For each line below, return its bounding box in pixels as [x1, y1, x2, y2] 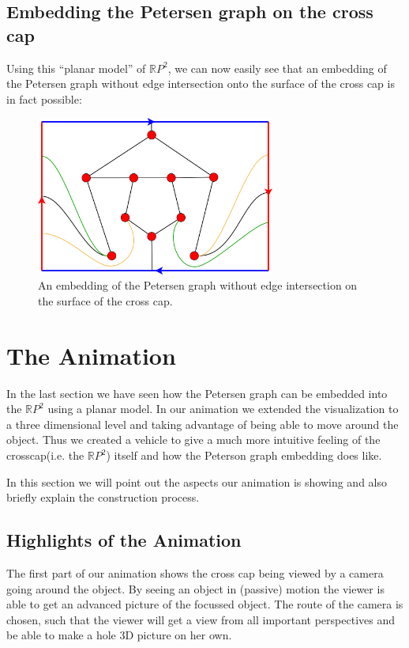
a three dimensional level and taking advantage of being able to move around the [6, 415, 399, 432]
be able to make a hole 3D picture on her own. [6, 627, 232, 643]
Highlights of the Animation [6, 528, 242, 552]
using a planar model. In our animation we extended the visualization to [47, 400, 399, 417]
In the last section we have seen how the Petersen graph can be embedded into [6, 385, 388, 401]
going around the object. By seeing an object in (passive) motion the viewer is [6, 580, 385, 597]
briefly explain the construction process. [6, 489, 200, 506]
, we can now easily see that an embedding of [167, 59, 387, 76]
